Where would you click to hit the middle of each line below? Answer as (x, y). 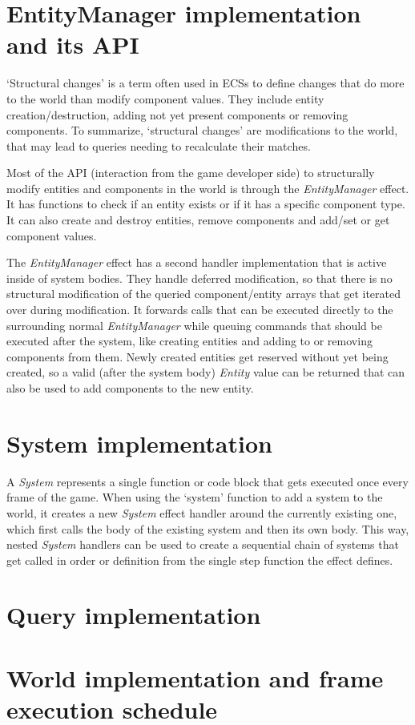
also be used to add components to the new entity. (130, 388)
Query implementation (134, 615)
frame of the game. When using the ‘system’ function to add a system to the (195, 497)
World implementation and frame (195, 677)
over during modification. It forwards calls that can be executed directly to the (200, 310)
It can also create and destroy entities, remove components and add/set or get (198, 220)
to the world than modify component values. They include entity (165, 98)
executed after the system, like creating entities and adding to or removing (189, 341)
